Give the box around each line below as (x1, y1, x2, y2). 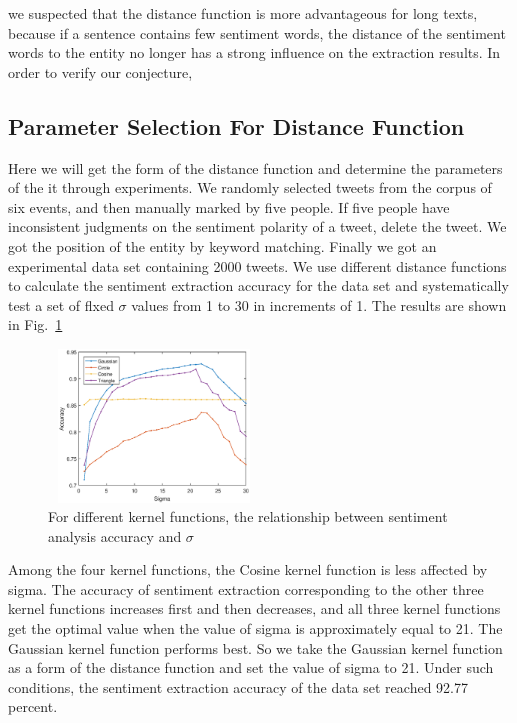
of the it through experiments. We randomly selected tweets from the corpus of (8, 177, 492, 198)
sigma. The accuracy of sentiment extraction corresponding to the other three (8, 578, 484, 599)
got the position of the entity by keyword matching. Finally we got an (8, 235, 437, 256)
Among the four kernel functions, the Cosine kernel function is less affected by (8, 559, 488, 580)
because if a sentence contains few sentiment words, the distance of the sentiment (8, 22, 506, 43)
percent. (8, 696, 58, 717)
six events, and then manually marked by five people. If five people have (8, 196, 450, 217)
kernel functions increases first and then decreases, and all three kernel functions (8, 598, 501, 619)
